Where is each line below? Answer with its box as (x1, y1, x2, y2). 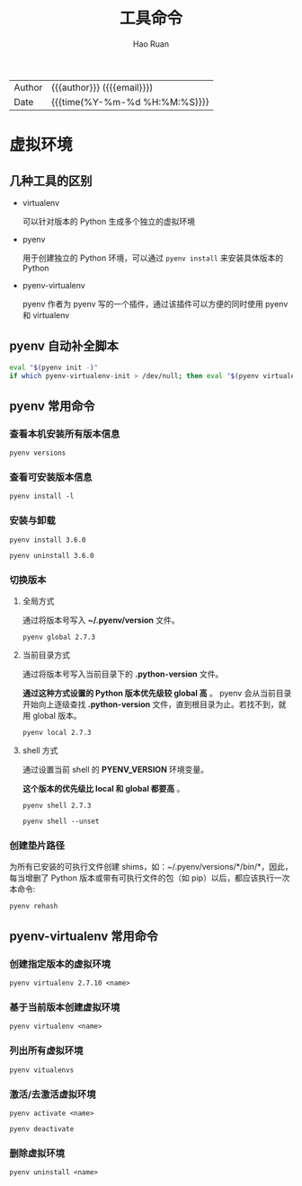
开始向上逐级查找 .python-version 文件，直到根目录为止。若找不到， (22, 699, 279, 710)
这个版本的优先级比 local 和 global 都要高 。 (22, 783, 185, 794)
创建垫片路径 (9, 839, 66, 852)
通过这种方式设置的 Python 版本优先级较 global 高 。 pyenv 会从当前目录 (22, 688, 292, 699)
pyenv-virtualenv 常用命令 (9, 928, 159, 943)
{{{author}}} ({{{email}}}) (50, 81, 154, 93)
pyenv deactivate (9, 1124, 75, 1133)
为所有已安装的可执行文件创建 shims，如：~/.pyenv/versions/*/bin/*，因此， (9, 862, 293, 872)
